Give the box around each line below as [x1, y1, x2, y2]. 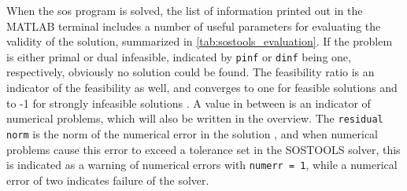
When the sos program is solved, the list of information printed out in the [6, 2, 363, 18]
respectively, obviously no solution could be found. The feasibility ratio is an [6, 64, 375, 80]
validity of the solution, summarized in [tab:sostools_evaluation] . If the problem [6, 33, 393, 50]
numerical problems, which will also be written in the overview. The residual [6, 110, 383, 127]
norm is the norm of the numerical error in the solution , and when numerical [6, 125, 378, 141]
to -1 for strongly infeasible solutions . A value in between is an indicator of [6, 94, 371, 111]
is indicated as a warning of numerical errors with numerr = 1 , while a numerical [6, 156, 398, 173]
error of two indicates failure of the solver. [6, 171, 209, 188]
